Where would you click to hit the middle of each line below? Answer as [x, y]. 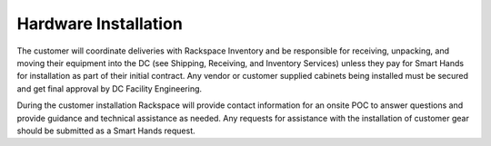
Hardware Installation [100, 24]
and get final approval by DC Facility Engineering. [110, 88]
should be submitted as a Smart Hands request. [106, 131]
